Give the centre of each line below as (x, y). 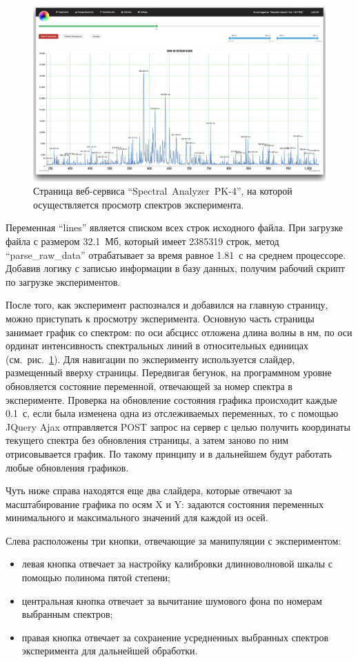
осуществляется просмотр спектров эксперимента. (139, 204)
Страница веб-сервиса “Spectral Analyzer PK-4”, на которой (163, 191)
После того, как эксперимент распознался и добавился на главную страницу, (167, 305)
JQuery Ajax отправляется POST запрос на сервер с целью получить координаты (178, 426)
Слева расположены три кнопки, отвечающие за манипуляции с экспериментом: (173, 540)
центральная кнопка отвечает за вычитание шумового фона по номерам (172, 600)
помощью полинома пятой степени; (96, 577)
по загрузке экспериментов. (63, 281)
